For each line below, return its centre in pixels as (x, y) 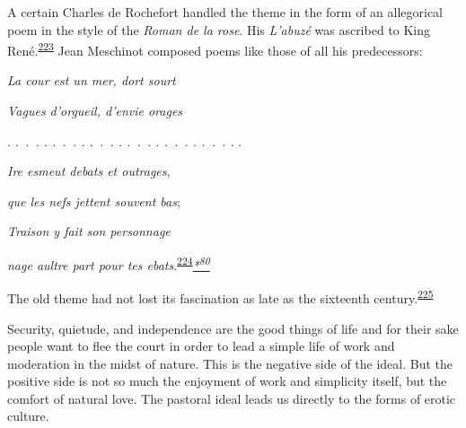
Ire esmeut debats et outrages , (89, 171)
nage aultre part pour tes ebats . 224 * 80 (109, 263)
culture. (28, 416)
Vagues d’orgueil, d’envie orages (95, 111)
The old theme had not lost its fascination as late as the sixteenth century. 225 (220, 297)
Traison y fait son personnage (89, 231)
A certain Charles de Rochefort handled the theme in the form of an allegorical (225, 12)
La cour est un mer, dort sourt (92, 80)
